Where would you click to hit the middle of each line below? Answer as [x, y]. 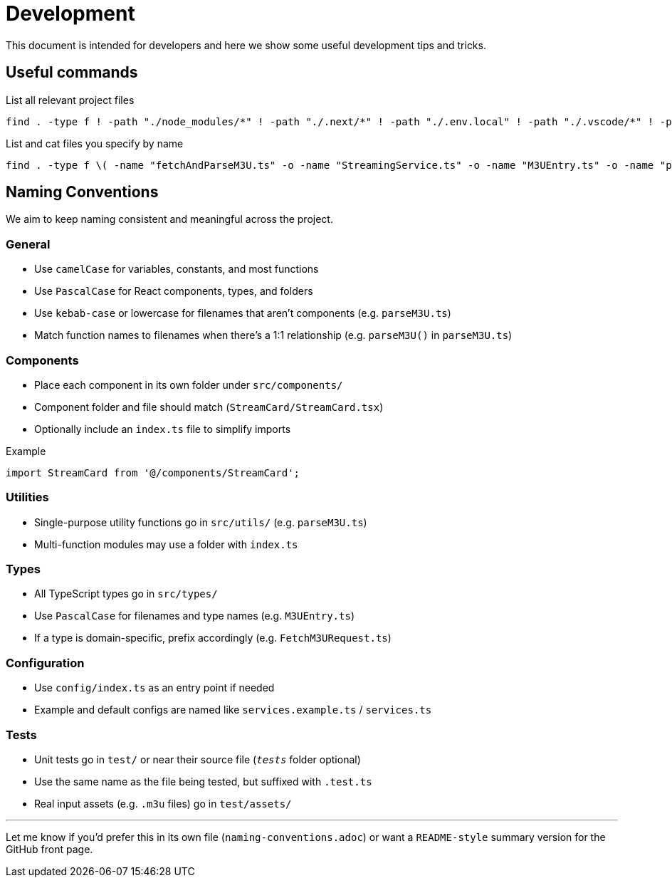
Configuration [45, 663]
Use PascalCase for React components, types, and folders [174, 291]
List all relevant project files [70, 100]
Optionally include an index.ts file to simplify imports [163, 429]
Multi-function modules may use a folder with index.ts [166, 544]
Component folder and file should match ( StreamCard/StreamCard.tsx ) [209, 407]
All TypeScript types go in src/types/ [126, 594]
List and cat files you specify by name [95, 143]
